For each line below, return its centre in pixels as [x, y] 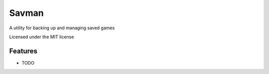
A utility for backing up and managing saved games [62, 28]
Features [23, 51]
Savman [27, 13]
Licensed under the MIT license [42, 37]
